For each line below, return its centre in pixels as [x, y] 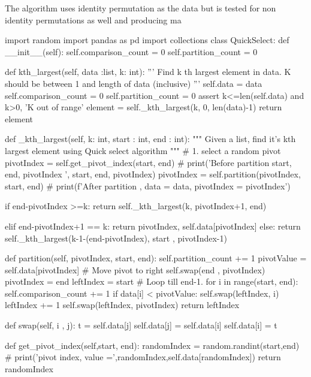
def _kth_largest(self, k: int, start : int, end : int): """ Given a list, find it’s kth [150, 139]
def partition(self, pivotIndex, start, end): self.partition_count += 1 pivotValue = [156, 258]
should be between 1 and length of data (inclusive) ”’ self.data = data [134, 83]
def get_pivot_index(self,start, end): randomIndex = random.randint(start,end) [152, 345]
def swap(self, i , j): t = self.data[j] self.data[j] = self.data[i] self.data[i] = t [141, 325]
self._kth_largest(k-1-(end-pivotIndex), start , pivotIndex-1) [116, 238]
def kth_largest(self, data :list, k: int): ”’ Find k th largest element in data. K [148, 72]
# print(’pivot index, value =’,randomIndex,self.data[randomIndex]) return [143, 357]
